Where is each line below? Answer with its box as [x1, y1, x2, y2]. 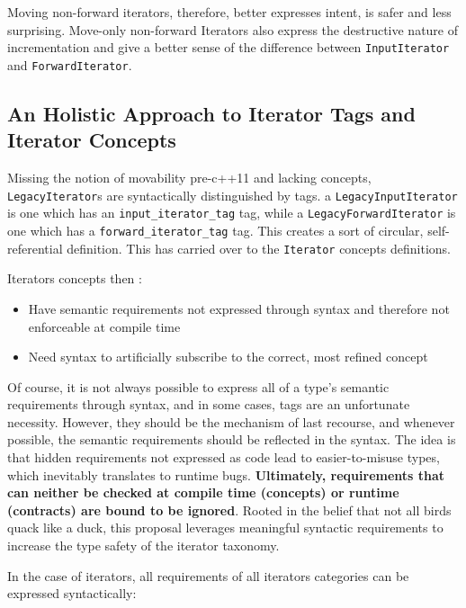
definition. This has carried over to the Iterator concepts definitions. [67, 238, 451, 257]
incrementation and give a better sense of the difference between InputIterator [7, 38, 450, 57]
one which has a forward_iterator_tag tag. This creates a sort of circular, [7, 221, 424, 239]
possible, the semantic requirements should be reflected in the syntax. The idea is [7, 430, 456, 449]
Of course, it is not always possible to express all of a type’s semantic [7, 377, 390, 396]
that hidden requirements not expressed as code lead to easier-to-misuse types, [7, 448, 440, 467]
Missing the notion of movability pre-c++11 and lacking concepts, [7, 168, 372, 187]
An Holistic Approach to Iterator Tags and [7, 99, 416, 127]
